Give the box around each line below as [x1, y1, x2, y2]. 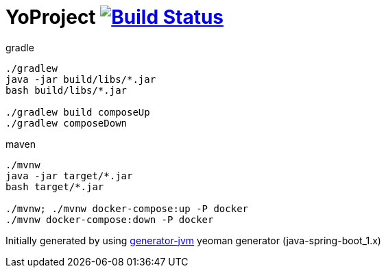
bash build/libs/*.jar [5, 84, 128, 96]
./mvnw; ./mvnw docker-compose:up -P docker [5, 203, 249, 214]
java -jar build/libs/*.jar [5, 73, 156, 85]
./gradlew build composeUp [5, 106, 150, 118]
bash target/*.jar [5, 181, 104, 192]
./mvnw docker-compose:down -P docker [5, 213, 214, 225]
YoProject [5, 5, 96, 29]
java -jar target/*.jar [5, 170, 133, 181]
